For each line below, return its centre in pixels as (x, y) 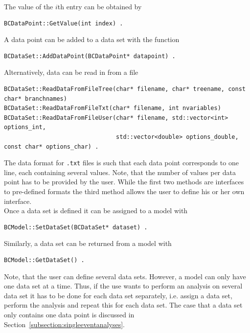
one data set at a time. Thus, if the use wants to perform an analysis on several (123, 286)
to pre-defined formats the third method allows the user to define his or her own (124, 191)
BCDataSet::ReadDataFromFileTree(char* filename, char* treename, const (125, 89)
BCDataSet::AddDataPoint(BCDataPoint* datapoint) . (90, 56)
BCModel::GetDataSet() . (44, 260)
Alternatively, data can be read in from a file (71, 72)
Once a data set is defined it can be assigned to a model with (96, 211)
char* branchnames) (35, 99)
